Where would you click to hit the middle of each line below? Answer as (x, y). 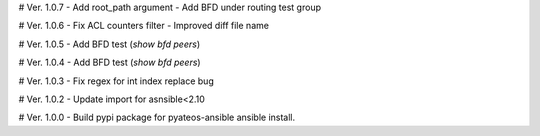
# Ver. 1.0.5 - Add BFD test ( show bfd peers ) (109, 44)
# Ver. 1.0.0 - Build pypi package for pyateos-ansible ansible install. (157, 117)
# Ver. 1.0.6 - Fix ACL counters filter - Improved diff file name (144, 26)
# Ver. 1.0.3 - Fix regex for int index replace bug (116, 81)
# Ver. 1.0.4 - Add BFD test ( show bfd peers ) (109, 62)
